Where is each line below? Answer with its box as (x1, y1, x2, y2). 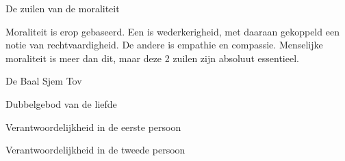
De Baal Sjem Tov (5, 74, 82, 88)
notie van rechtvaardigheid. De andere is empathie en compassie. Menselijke (5, 38, 323, 52)
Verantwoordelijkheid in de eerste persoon (5, 119, 181, 134)
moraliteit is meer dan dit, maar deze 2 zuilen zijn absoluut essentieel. (5, 50, 299, 65)
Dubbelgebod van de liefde (5, 96, 117, 111)
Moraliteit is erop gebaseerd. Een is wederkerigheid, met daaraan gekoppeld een (5, 24, 340, 38)
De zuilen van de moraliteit (5, 1, 120, 15)
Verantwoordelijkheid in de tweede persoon (5, 143, 186, 157)
